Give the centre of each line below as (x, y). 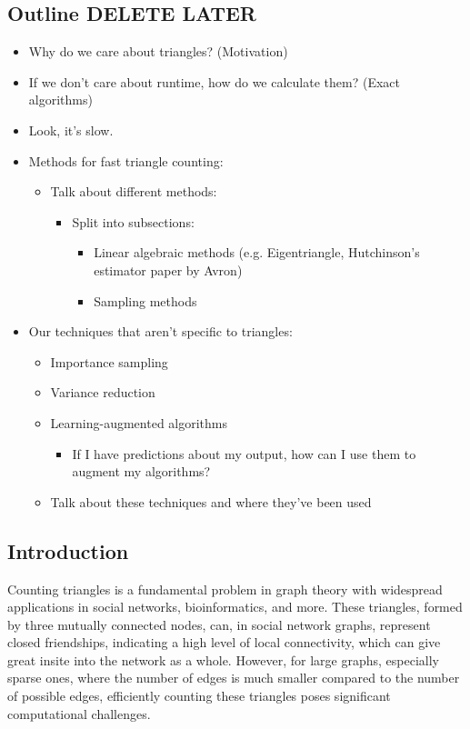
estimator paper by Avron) (168, 270)
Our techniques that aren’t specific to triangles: (160, 331)
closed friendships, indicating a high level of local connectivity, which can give (224, 642)
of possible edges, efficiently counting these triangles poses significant (199, 696)
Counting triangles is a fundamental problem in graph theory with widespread (225, 589)
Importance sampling (109, 361)
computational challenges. (79, 713)
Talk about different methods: (134, 191)
